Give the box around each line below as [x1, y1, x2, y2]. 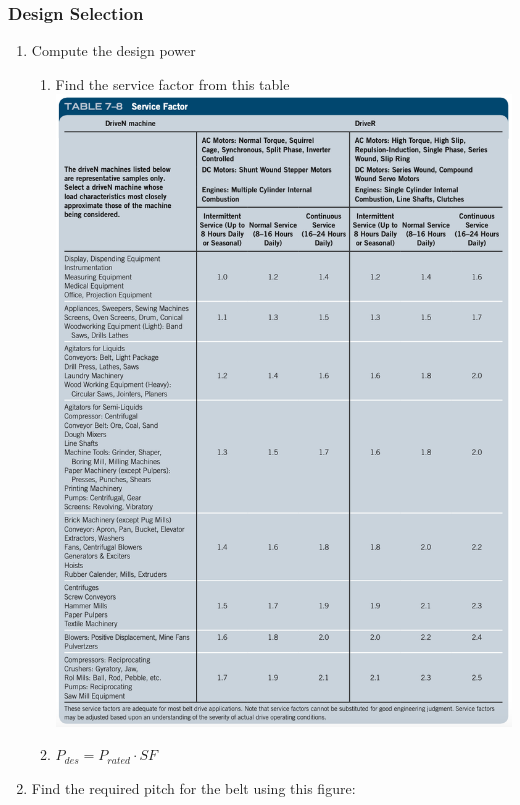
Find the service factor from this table [55, 73, 290, 94]
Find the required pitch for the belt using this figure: [31, 778, 356, 799]
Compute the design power [31, 40, 196, 61]
